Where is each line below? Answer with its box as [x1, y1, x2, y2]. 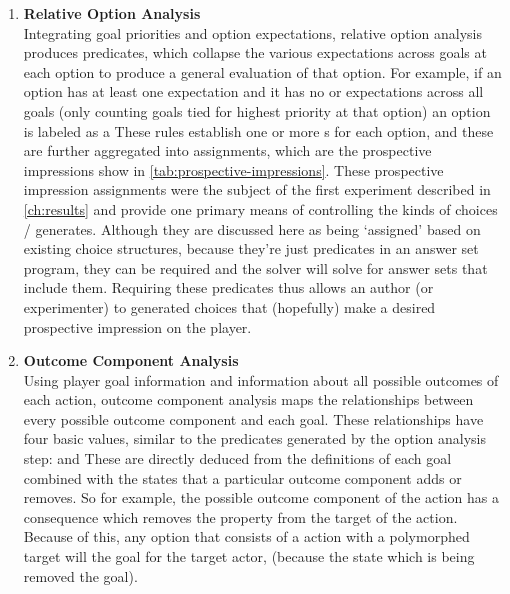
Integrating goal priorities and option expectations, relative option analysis [23, 22, 483, 43]
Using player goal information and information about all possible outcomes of [23, 369, 499, 390]
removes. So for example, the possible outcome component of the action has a [23, 487, 499, 508]
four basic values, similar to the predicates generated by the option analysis [23, 428, 487, 449]
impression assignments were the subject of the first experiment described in [23, 179, 491, 200]
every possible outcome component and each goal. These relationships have [23, 408, 484, 429]
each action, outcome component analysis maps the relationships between [23, 389, 474, 410]
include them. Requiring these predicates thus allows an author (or [23, 277, 434, 298]
